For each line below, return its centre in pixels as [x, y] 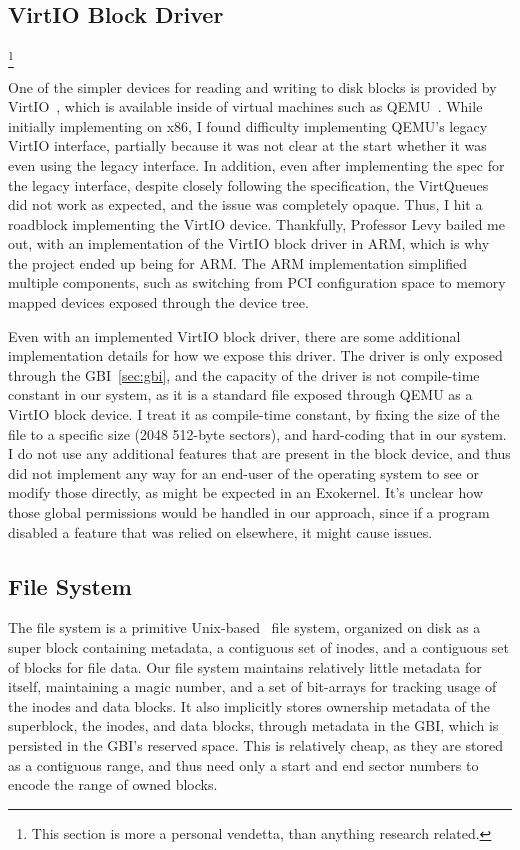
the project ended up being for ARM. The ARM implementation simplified [238, 262]
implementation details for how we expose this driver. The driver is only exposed [255, 355]
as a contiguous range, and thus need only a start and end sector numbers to [243, 764]
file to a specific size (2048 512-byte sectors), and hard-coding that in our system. [257, 433]
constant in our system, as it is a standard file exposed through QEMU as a [240, 394]
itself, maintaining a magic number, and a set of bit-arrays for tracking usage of [252, 686]
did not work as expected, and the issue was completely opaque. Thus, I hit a [245, 204]
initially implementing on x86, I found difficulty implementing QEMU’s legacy [248, 125]
